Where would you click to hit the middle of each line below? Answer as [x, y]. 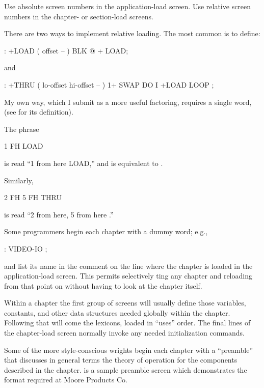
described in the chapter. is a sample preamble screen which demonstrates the [126, 369]
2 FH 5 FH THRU [33, 197]
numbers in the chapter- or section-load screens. [79, 16]
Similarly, [19, 180]
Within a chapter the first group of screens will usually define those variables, [125, 303]
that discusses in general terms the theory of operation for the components [121, 360]
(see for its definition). [39, 112]
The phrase [22, 129]
